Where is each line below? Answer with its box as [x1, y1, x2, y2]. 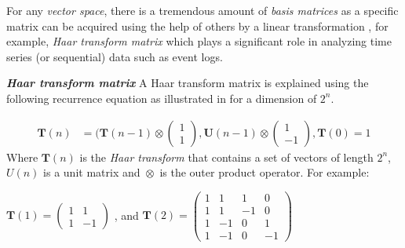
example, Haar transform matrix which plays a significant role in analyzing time [6, 33, 392, 49]
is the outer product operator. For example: [159, 164, 370, 181]
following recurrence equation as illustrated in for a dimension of [6, 89, 317, 106]
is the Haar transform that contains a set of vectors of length [79, 148, 374, 165]
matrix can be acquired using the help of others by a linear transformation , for [6, 17, 389, 34]
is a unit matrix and [43, 164, 140, 181]
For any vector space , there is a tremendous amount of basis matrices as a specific [6, 2, 399, 18]
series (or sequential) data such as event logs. [6, 48, 223, 64]
